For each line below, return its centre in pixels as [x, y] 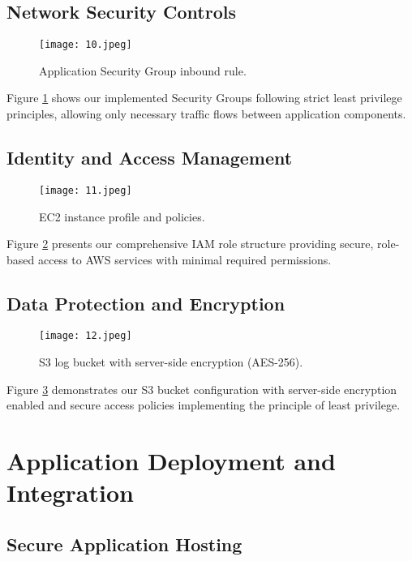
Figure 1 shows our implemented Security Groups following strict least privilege [204, 98]
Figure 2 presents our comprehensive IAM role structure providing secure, [190, 244]
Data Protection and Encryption [146, 303]
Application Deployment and [171, 461]
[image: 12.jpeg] [86, 336]
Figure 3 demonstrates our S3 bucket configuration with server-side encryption [202, 389]
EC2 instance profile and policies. [122, 216]
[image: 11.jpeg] [86, 190]
